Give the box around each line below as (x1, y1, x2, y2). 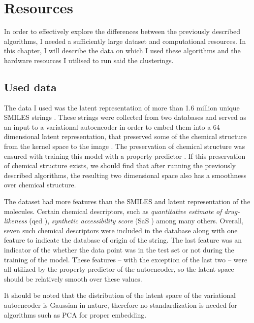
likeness (4, 215, 27, 226)
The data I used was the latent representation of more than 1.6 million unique (4, 102, 240, 112)
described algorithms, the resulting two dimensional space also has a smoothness (4, 170, 247, 180)
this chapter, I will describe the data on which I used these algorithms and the (4, 45, 241, 56)
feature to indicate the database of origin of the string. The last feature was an (4, 235, 242, 245)
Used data (4, 79, 57, 94)
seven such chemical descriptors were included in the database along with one (4, 225, 238, 235)
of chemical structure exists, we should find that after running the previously (4, 160, 236, 171)
